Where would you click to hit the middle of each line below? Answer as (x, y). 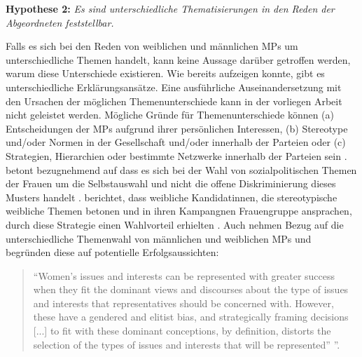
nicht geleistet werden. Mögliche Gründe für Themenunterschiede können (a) (170, 115)
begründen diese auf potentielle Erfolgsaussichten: (112, 252)
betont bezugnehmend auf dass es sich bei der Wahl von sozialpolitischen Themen (181, 169)
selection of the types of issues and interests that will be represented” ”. (187, 344)
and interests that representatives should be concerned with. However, (183, 303)
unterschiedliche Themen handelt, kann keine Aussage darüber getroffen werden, (178, 59)
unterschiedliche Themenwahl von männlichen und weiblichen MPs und (159, 238)
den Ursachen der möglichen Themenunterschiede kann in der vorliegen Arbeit (174, 101)
